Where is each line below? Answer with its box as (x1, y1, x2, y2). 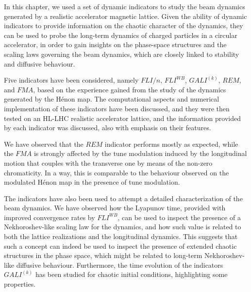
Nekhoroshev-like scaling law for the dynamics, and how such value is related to (4, 222, 241, 232)
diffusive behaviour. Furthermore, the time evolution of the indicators (16, 259, 223, 270)
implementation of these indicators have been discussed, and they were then (4, 103, 230, 113)
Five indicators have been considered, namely (4, 75, 139, 85)
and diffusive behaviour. (4, 58, 75, 69)
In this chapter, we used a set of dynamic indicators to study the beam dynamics (4, 1, 245, 11)
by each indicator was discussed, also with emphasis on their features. (4, 122, 211, 133)
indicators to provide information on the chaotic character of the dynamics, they (4, 20, 243, 31)
